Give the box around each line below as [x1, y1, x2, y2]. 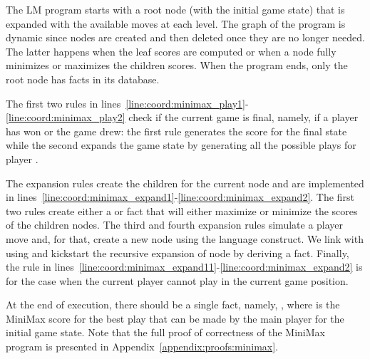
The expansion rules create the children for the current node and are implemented [6, 175, 364, 190]
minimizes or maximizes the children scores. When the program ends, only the [6, 58, 348, 73]
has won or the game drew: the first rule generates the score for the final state [6, 123, 347, 138]
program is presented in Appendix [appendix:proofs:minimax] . [6, 339, 278, 354]
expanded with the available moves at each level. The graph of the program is [6, 16, 346, 31]
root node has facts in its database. [6, 71, 160, 86]
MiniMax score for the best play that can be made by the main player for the [6, 311, 344, 326]
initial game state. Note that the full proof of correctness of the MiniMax [6, 325, 325, 340]
